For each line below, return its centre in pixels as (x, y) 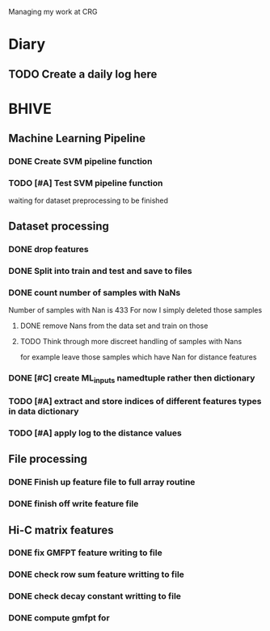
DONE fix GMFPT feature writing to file (86, 553)
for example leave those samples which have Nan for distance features (138, 357)
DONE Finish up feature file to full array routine (102, 482)
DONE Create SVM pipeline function (80, 162)
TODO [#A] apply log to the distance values (95, 433)
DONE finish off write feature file (74, 504)
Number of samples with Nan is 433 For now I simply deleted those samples (135, 309)
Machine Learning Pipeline (77, 139)
